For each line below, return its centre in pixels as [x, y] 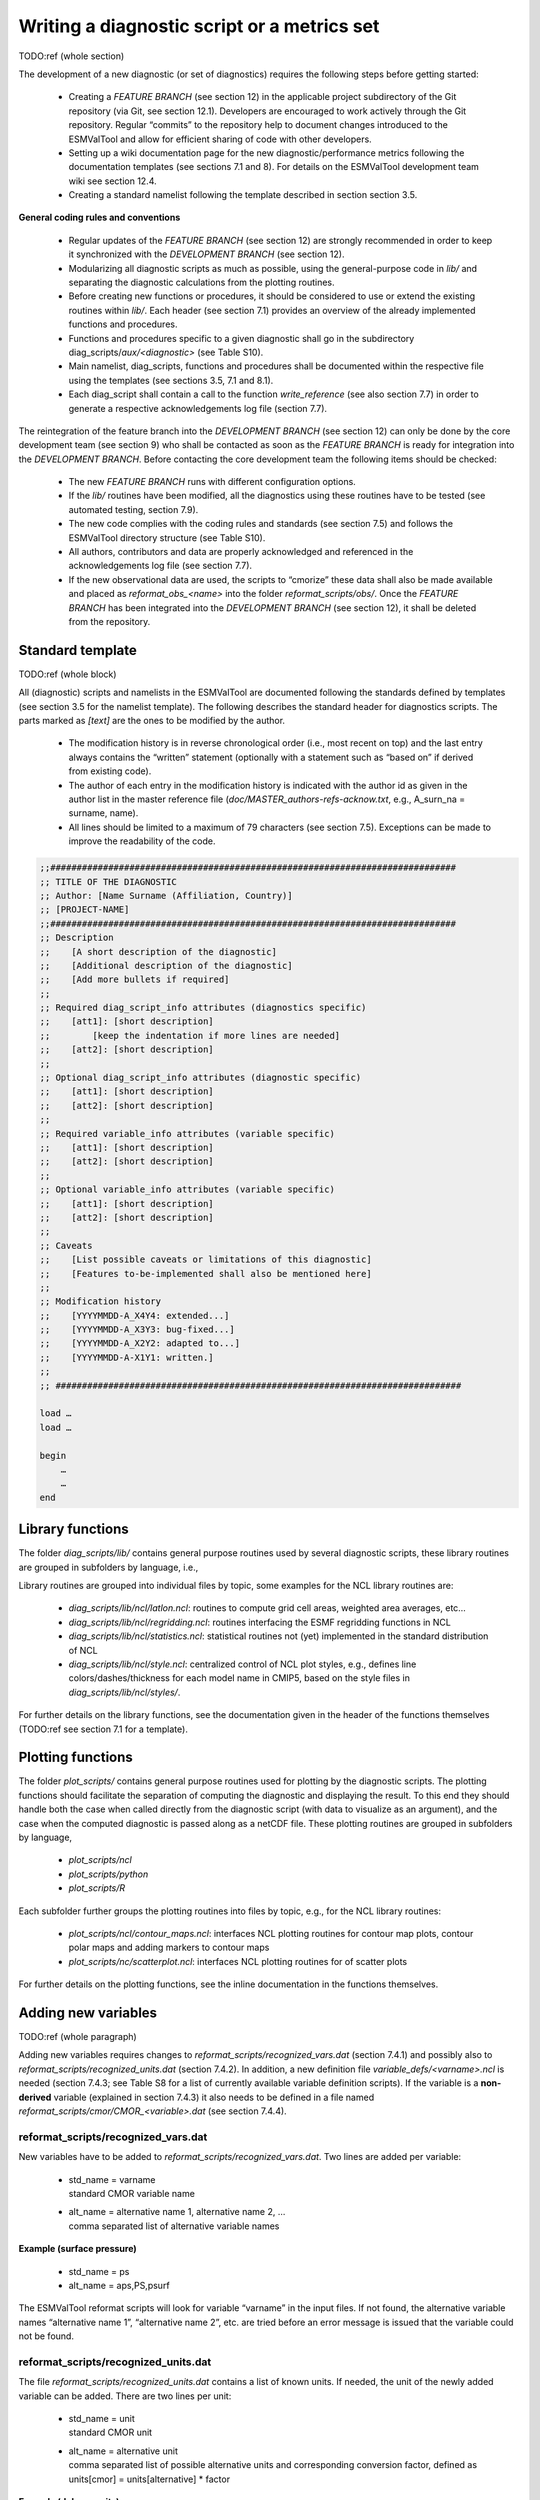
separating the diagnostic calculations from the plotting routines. [201, 282]
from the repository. [109, 621]
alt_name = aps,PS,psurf [119, 2285]
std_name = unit [101, 2418]
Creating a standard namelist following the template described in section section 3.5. [243, 195]
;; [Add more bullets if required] [134, 979]
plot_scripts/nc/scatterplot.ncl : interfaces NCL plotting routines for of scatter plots [238, 1961]
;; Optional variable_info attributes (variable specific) [187, 1189]
